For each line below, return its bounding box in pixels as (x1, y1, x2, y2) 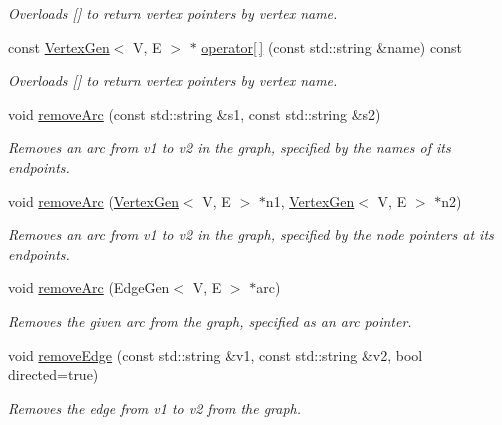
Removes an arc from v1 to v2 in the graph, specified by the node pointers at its (8, 224, 494, 245)
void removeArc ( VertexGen (8, 190, 179, 211)
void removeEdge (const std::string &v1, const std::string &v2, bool (8, 344, 423, 365)
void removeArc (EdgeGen (8, 277, 170, 298)
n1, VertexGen (265, 190, 355, 211)
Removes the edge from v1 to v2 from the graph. (8, 397, 302, 418)
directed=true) (8, 364, 99, 385)
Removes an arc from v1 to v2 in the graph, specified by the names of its (8, 137, 451, 158)
